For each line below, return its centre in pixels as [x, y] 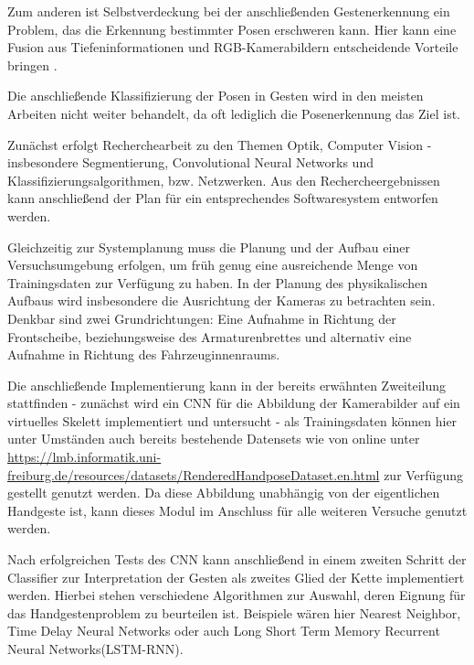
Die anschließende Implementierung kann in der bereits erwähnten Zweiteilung [227, 385]
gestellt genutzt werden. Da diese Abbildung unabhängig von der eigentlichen [224, 493]
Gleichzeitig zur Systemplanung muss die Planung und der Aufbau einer [209, 247]
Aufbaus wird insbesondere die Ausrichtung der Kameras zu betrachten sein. [221, 300]
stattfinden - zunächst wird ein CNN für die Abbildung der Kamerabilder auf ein [234, 403]
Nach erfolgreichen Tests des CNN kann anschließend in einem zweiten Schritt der [237, 559]
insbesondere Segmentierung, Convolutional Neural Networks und [190, 162]
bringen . [32, 64]
